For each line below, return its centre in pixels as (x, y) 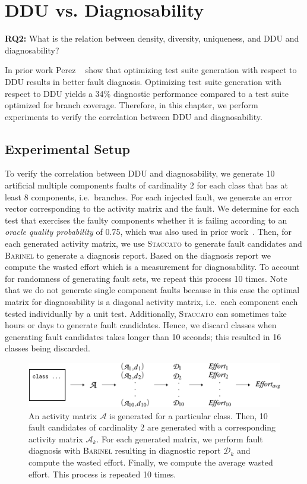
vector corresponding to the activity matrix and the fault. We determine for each (152, 208)
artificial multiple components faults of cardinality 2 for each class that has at (146, 185)
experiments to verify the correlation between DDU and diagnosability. (134, 116)
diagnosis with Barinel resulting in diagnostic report (125, 450)
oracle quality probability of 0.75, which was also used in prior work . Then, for (148, 232)
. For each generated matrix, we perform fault (180, 439)
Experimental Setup (67, 148)
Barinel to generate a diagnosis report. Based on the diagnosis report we (138, 255)
